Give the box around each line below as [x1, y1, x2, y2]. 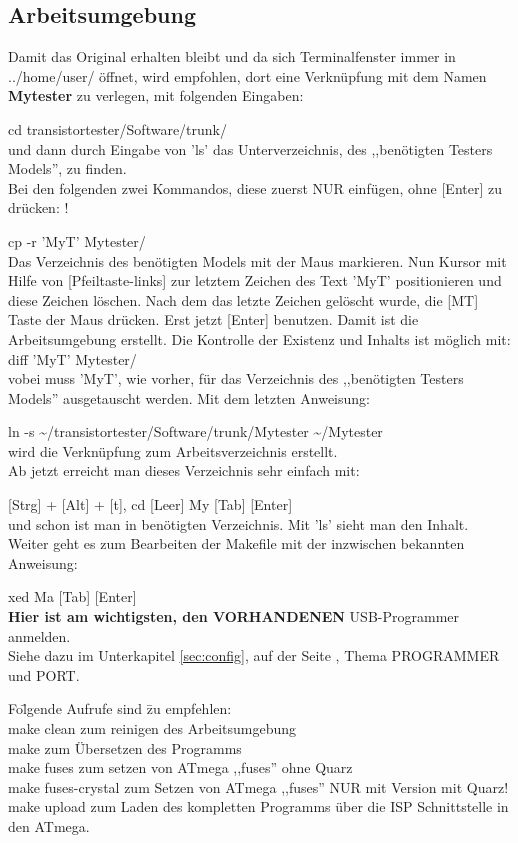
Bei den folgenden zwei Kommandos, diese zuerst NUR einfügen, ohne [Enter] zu [8, 177, 502, 198]
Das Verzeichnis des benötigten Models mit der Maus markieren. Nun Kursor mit [8, 250, 507, 271]
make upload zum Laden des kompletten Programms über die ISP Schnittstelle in [8, 796, 509, 817]
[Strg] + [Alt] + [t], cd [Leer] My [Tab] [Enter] [8, 494, 293, 515]
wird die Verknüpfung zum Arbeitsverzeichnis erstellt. [8, 440, 338, 461]
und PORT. [8, 664, 80, 685]
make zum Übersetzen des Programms [8, 737, 242, 758]
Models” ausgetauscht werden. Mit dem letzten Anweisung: [8, 387, 370, 408]
